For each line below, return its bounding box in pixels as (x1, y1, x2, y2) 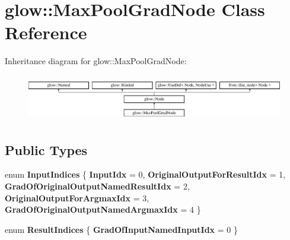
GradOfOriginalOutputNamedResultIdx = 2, (5, 179, 190, 192)
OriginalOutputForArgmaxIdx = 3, (5, 191, 149, 204)
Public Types (5, 140, 88, 159)
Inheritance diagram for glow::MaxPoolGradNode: (5, 55, 187, 67)
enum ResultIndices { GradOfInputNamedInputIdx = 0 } (5, 223, 238, 235)
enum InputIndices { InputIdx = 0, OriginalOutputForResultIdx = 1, (5, 168, 286, 181)
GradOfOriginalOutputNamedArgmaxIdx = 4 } (5, 203, 201, 216)
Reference (5, 20, 87, 45)
